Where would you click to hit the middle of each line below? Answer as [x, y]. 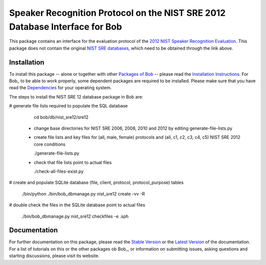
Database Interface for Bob [66, 27]
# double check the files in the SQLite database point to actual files [77, 205]
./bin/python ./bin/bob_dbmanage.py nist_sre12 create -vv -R [83, 194]
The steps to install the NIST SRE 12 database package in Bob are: [76, 97]
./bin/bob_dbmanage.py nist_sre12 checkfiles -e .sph [75, 216]
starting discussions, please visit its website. [54, 256]
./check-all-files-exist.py [59, 171]
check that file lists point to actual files [73, 162]
